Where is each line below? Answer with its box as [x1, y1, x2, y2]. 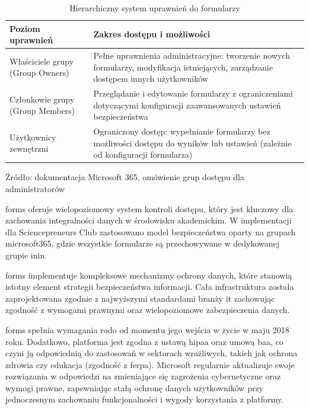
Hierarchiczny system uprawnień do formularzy [69, 2, 240, 14]
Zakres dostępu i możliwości [93, 28, 211, 40]
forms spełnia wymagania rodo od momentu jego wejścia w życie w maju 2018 [5, 323, 289, 335]
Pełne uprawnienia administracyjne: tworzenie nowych [93, 49, 290, 62]
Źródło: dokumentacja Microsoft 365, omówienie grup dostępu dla [5, 171, 244, 183]
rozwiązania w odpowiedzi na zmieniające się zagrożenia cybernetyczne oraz [5, 370, 281, 382]
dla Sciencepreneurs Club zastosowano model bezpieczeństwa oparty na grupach [5, 225, 296, 238]
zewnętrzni [9, 142, 49, 155]
